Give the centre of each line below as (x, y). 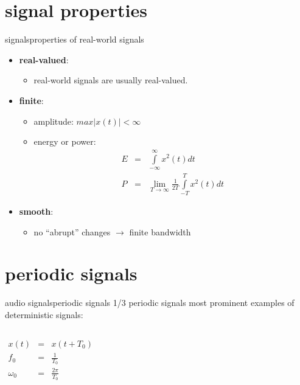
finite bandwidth (160, 231)
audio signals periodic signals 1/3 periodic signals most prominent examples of (150, 303)
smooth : (36, 211)
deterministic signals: (44, 314)
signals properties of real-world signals (75, 39)
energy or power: (65, 141)
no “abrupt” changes (72, 231)
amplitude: (54, 121)
